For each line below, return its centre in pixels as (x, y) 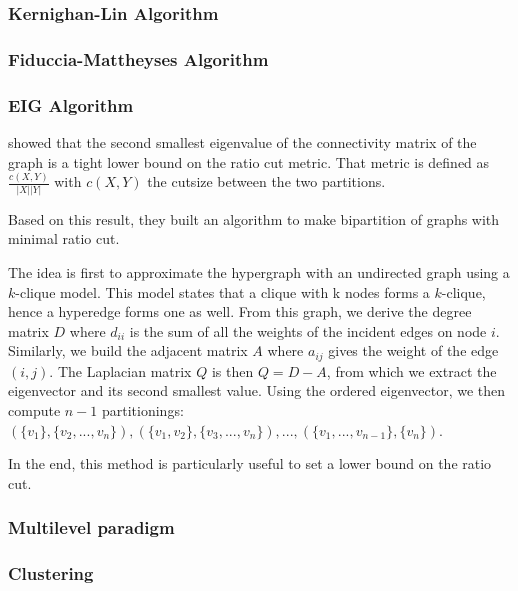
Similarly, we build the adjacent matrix (128, 350)
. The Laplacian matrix (120, 370)
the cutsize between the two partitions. (266, 181)
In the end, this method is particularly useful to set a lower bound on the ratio (250, 463)
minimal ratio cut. (64, 238)
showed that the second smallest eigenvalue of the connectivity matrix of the (242, 141)
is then (232, 370)
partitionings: (142, 409)
